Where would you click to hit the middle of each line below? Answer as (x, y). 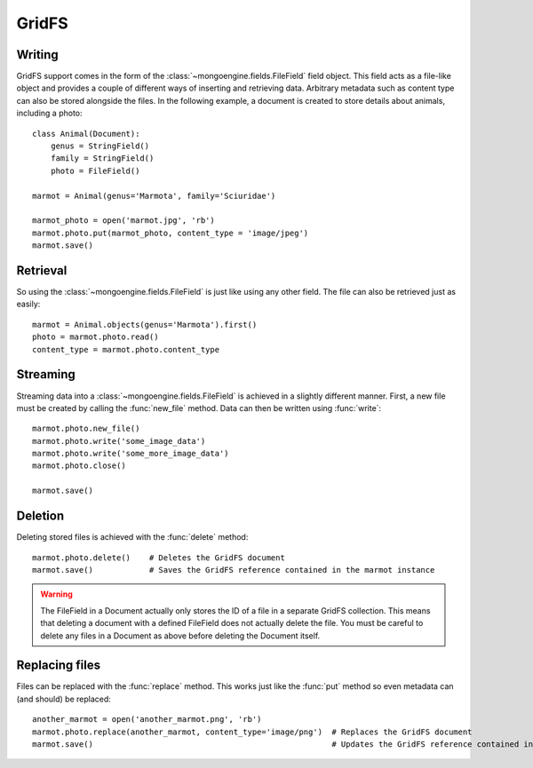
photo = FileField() (95, 170)
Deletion (40, 516)
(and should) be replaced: (64, 699)
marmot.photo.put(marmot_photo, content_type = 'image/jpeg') (171, 233)
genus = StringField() (100, 146)
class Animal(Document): (86, 134)
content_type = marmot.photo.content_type (126, 349)
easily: (28, 304)
